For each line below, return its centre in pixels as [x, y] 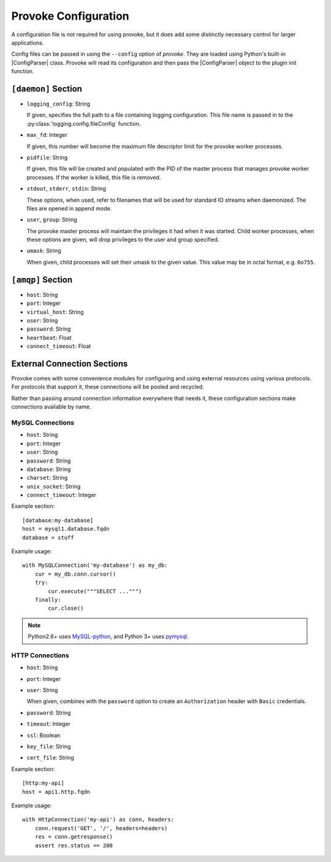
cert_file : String [51, 758]
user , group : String [52, 220]
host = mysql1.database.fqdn [66, 529]
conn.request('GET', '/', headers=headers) [101, 828]
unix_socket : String [54, 486]
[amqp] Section [42, 279]
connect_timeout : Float [59, 346]
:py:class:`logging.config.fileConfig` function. [84, 123]
